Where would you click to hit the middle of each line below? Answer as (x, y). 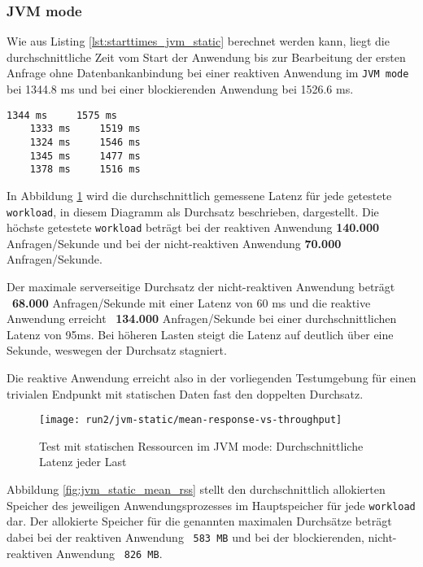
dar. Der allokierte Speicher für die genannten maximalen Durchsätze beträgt (199, 521)
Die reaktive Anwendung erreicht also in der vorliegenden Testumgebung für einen (211, 377)
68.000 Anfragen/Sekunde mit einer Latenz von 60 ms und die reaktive (192, 302)
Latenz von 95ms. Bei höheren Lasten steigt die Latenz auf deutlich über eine (200, 334)
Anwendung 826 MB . (109, 553)
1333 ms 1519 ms (85, 129)
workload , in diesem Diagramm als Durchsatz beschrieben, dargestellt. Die (193, 211)
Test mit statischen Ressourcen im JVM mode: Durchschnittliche (201, 445)
